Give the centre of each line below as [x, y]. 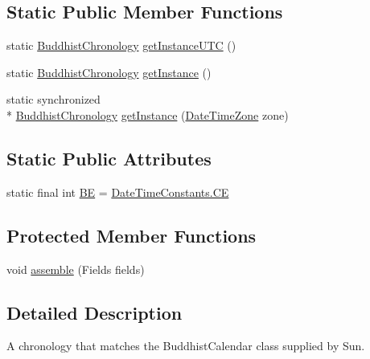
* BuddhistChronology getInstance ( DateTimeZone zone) [148, 114]
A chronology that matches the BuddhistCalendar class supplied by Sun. [186, 346]
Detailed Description [95, 312]
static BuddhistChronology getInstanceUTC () [121, 45]
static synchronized [53, 99]
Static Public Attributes [109, 158]
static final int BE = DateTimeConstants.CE [118, 192]
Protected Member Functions [132, 235]
